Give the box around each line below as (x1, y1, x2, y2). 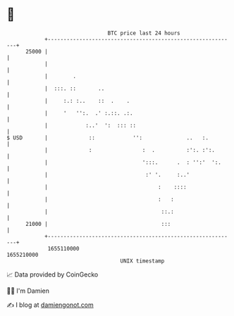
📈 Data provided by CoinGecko (6, 270, 99, 279)
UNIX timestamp (120, 257, 165, 265)
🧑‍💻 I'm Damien (6, 286, 50, 295)
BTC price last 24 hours (107, 30, 180, 37)
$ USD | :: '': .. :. (6, 134, 209, 141)
